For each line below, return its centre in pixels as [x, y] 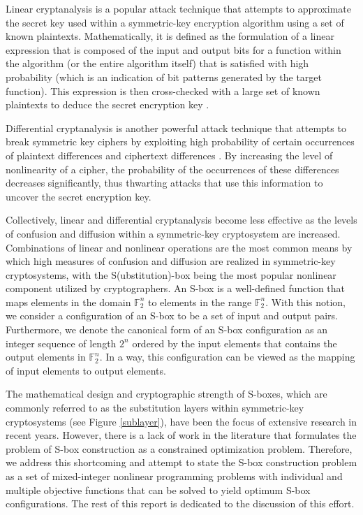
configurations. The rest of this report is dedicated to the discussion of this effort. [180, 503]
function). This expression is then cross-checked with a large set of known [163, 90]
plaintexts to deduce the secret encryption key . [108, 104]
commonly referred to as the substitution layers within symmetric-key [155, 408]
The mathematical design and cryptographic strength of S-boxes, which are [166, 394]
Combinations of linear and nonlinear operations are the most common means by [179, 247]
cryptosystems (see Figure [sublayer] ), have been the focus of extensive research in [181, 421]
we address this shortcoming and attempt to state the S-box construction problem [181, 462]
